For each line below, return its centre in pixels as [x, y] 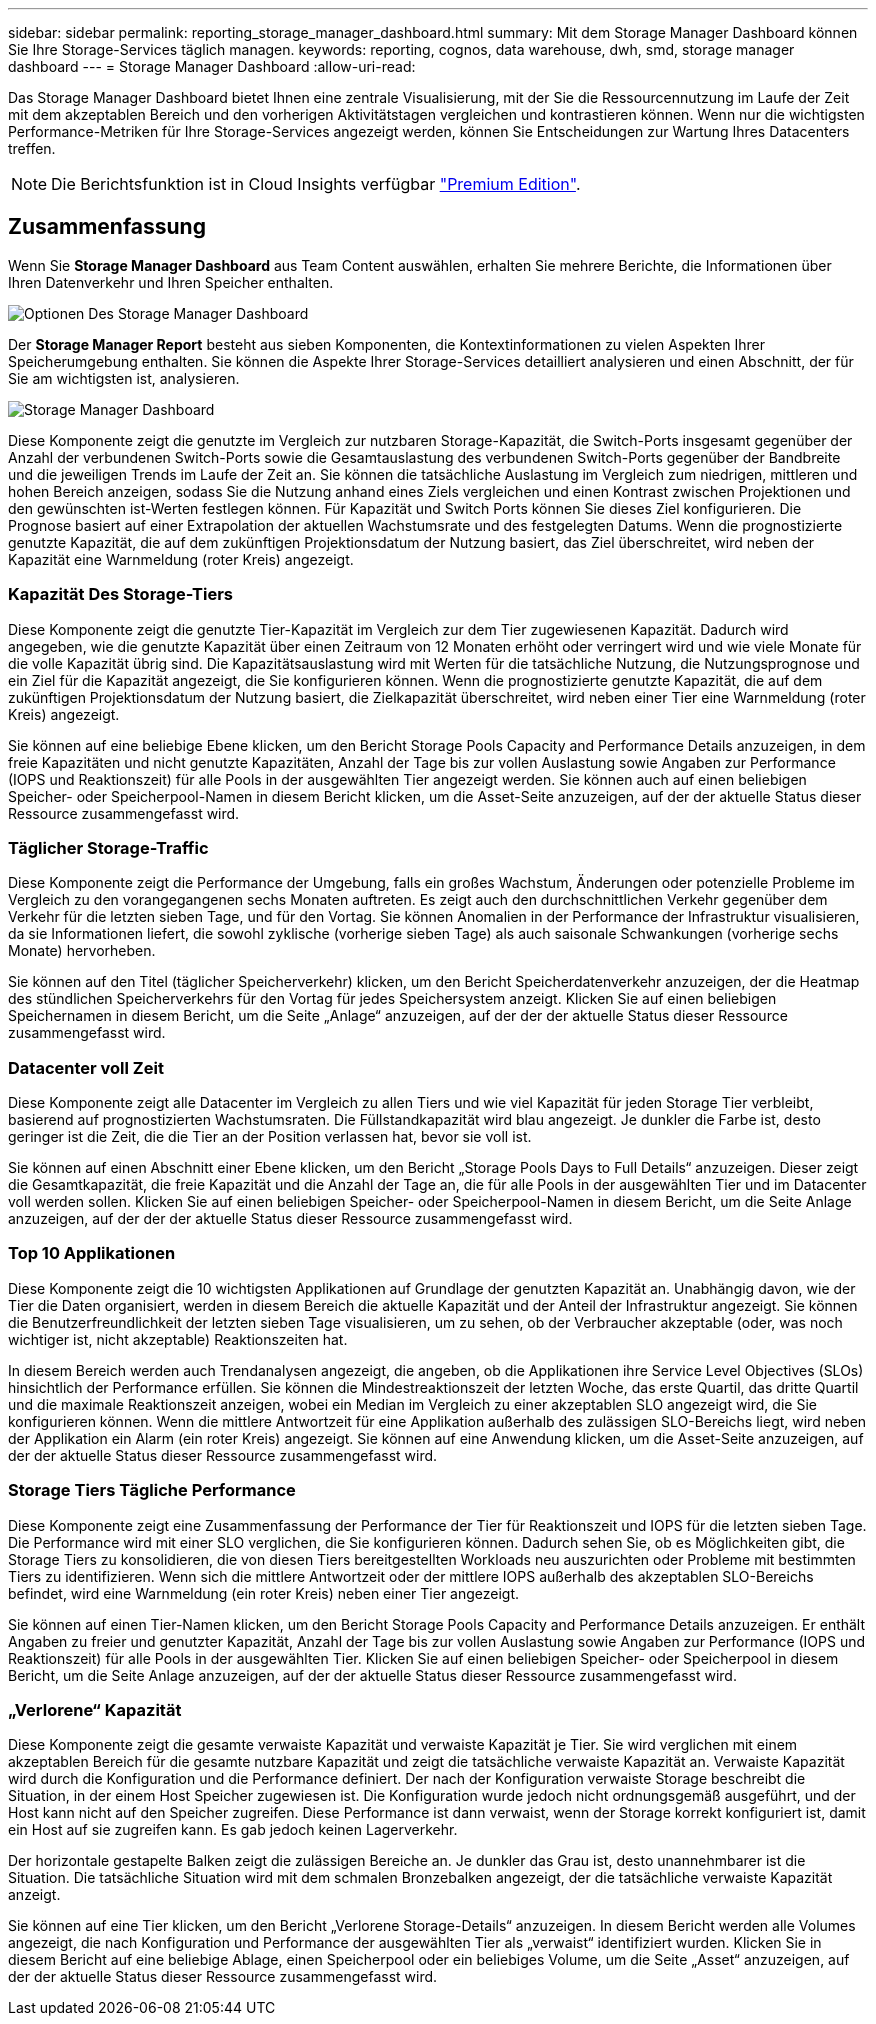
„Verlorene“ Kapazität [95, 1709]
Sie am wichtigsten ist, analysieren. [124, 378]
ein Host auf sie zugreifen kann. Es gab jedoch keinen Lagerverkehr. [233, 1830]
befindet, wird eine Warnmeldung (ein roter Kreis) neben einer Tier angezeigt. [264, 1593]
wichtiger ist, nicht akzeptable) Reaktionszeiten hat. [178, 1339]
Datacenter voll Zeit [86, 1067]
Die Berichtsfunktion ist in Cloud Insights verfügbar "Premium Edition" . [316, 184]
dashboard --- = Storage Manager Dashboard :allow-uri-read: [212, 66]
